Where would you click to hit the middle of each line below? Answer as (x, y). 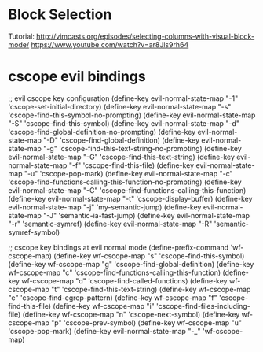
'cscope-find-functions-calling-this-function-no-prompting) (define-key (125, 182)
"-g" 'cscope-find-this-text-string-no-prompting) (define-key (142, 148)
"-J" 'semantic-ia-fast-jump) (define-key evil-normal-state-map (146, 215)
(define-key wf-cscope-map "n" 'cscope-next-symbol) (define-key (131, 314)
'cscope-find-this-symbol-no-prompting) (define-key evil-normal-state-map (132, 115)
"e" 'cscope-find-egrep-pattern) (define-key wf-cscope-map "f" (113, 298)
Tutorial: (22, 36)
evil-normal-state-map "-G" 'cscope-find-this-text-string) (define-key (122, 157)
